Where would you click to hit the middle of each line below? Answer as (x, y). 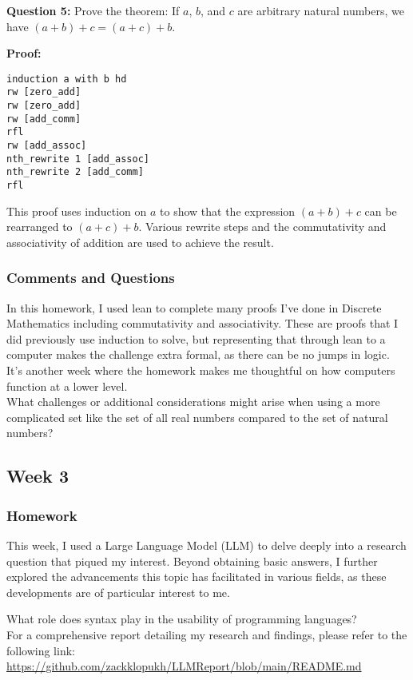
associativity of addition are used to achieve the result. (140, 242)
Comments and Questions (91, 278)
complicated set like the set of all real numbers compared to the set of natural (197, 417)
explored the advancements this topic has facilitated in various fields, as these (197, 577)
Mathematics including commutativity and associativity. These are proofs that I (203, 323)
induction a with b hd (67, 79)
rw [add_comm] (44, 119)
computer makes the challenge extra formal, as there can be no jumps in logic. (198, 354)
